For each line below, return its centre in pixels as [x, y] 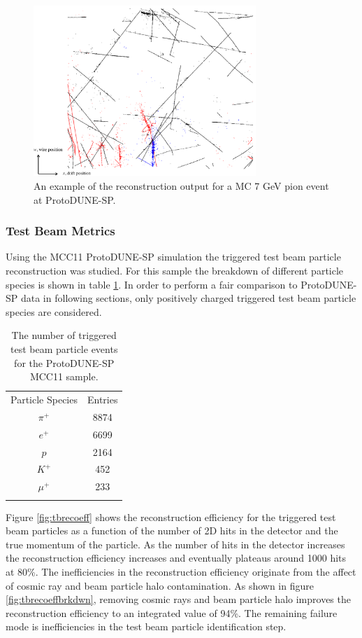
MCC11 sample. [64, 376]
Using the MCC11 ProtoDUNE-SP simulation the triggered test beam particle [173, 257]
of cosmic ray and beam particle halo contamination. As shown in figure [160, 585]
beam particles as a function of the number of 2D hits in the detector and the [172, 530]
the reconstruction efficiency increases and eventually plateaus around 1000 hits [176, 558]
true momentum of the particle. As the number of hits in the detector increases [175, 544]
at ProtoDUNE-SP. [75, 199]
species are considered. [54, 311]
